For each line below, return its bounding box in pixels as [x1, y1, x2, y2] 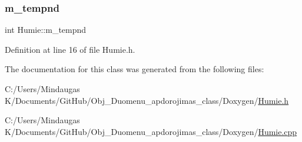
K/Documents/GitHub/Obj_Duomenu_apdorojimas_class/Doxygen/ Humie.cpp [5, 125, 297, 137]
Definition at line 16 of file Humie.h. [5, 43, 135, 55]
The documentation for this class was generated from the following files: [5, 63, 264, 75]
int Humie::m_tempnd [5, 23, 87, 36]
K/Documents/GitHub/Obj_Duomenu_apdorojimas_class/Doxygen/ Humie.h [5, 94, 289, 106]
